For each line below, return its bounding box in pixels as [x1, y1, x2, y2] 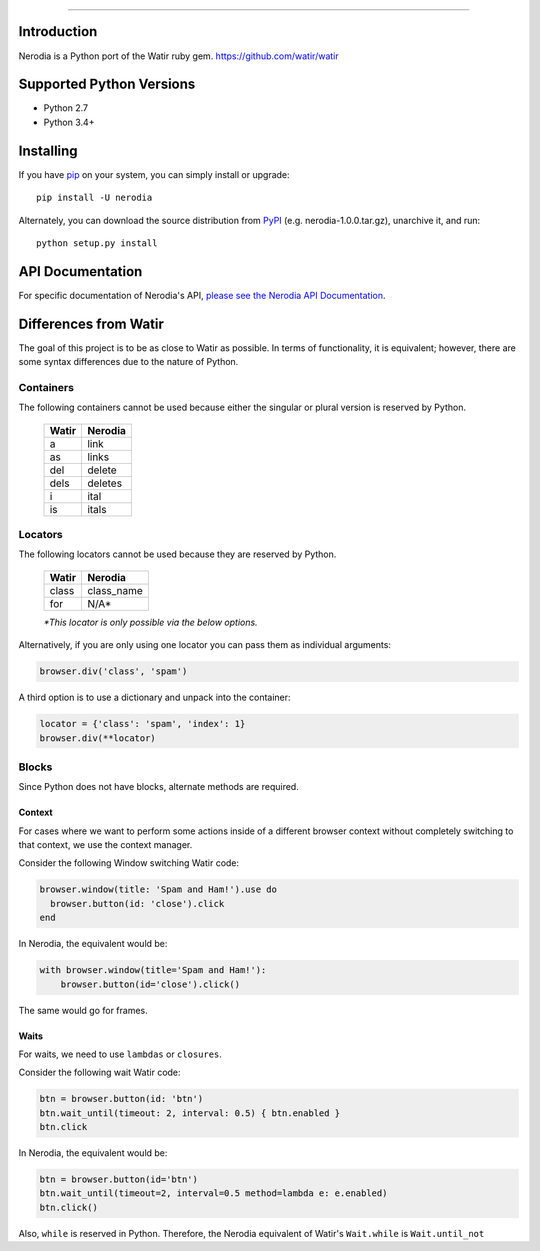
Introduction [18, 23, 98, 40]
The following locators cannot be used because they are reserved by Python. [18, 548, 337, 560]
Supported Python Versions [18, 76, 196, 93]
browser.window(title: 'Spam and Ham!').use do [39, 884, 277, 895]
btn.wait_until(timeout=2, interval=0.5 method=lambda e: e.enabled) [39, 1188, 388, 1199]
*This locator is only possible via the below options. [43, 616, 259, 628]
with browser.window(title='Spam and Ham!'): [39, 965, 267, 976]
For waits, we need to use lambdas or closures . [18, 1048, 222, 1060]
